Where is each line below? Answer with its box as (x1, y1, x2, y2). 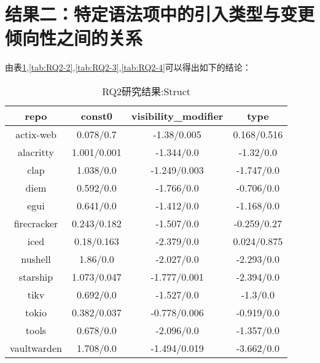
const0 (80, 108, 113, 123)
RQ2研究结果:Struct (102, 84, 191, 98)
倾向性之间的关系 (5, 25, 143, 50)
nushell (21, 251, 51, 266)
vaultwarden (10, 340, 62, 355)
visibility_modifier (131, 108, 224, 123)
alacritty (18, 144, 54, 159)
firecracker (14, 216, 58, 230)
